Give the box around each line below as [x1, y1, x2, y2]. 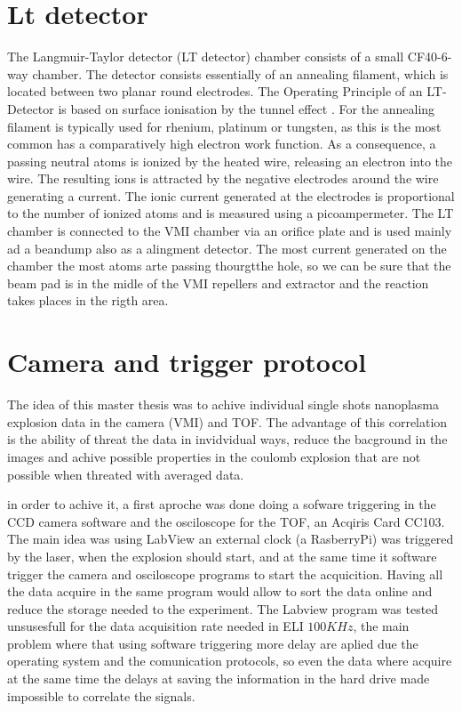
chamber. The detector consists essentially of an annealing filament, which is [32, 64, 449, 83]
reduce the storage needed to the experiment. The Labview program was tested [7, 599, 439, 618]
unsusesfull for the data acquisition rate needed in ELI [7, 617, 304, 635]
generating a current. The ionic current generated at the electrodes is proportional [7, 186, 455, 205]
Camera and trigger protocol [7, 343, 367, 380]
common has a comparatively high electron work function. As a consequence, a [7, 134, 436, 153]
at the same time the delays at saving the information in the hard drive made [7, 669, 430, 688]
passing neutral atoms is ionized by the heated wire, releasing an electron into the [7, 151, 453, 170]
